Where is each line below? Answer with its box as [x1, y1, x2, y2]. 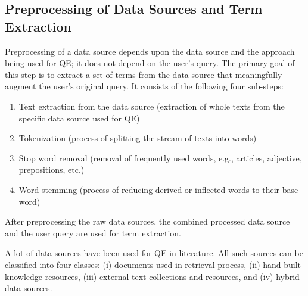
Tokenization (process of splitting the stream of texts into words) [18, 132, 257, 144]
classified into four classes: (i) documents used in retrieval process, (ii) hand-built [5, 258, 301, 270]
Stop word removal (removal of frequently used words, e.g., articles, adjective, [18, 151, 302, 164]
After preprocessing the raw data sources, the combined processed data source [5, 215, 290, 228]
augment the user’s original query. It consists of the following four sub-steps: [5, 80, 284, 92]
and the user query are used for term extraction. [5, 226, 181, 239]
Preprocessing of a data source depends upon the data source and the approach [5, 45, 295, 57]
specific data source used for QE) [18, 111, 140, 124]
